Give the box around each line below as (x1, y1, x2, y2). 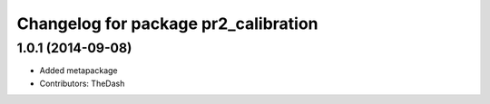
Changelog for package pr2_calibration (16, 14, 318, 33)
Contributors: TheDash (39, 78, 125, 89)
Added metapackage (39, 65, 118, 76)
